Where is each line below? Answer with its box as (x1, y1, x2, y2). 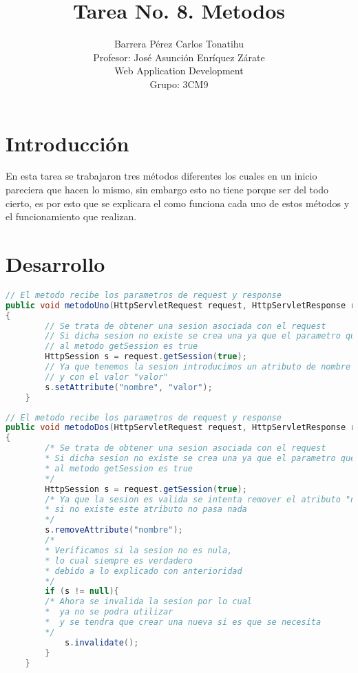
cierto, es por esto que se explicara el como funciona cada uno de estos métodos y (6, 195, 350, 210)
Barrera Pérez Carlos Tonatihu (114, 36, 244, 51)
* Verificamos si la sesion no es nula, (45, 545, 233, 555)
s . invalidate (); (64, 637, 139, 648)
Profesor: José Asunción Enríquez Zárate (93, 50, 265, 64)
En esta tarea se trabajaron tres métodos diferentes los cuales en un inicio (6, 169, 317, 183)
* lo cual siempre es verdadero (45, 555, 193, 566)
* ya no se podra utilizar (45, 607, 173, 617)
